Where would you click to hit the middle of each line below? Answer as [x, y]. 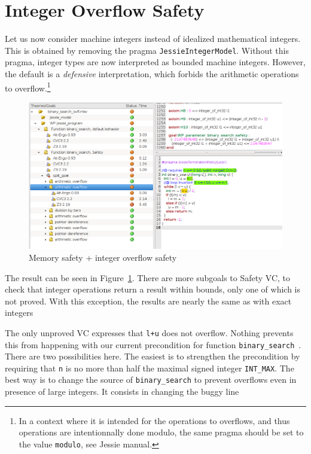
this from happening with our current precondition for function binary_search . [153, 344]
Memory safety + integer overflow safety [103, 257]
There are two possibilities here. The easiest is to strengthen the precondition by [153, 356]
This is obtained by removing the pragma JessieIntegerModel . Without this [147, 50]
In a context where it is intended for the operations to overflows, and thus [154, 420]
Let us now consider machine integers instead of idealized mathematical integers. [153, 39]
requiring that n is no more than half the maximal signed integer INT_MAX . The [150, 368]
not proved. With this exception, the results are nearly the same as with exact [148, 301]
